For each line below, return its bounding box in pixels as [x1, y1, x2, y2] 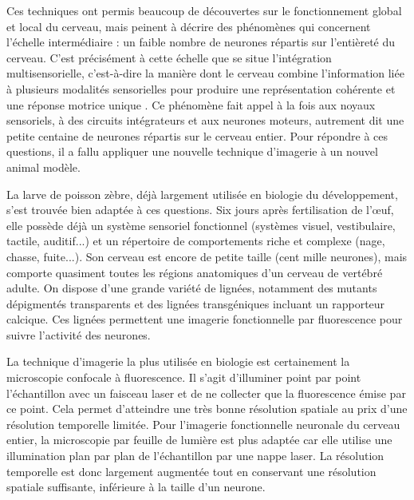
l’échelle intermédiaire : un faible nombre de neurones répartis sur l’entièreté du [6, 34, 396, 50]
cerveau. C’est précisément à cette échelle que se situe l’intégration [6, 49, 332, 65]
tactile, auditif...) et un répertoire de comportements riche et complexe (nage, [6, 232, 385, 249]
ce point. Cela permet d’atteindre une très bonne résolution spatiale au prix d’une [6, 400, 408, 417]
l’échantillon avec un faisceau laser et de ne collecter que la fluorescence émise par [6, 384, 406, 401]
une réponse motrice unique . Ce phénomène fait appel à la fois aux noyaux [6, 96, 376, 113]
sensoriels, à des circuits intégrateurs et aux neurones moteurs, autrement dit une [6, 112, 404, 129]
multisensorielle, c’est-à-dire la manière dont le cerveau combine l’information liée [6, 65, 404, 81]
